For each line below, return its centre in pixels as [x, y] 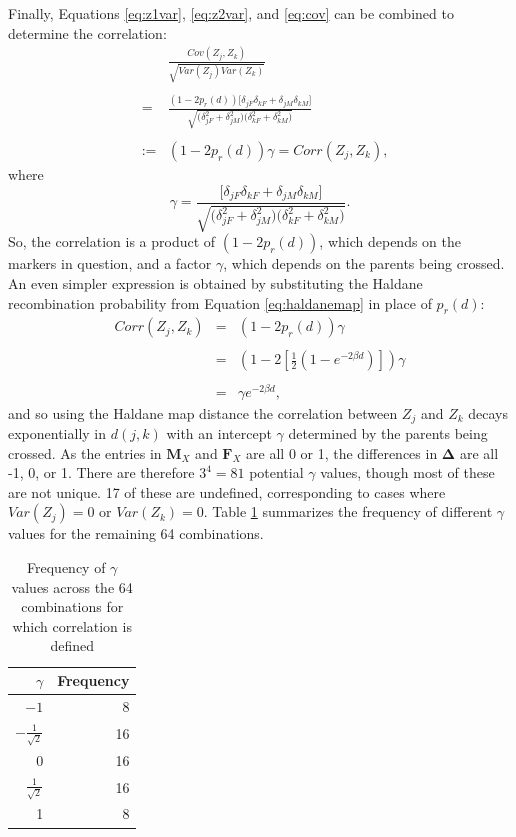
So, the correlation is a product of [112, 241]
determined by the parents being [388, 433]
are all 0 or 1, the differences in [342, 452]
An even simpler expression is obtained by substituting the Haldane [215, 283]
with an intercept [219, 433]
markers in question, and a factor [110, 263]
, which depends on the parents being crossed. [364, 263]
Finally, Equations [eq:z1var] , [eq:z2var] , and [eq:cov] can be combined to [231, 13]
